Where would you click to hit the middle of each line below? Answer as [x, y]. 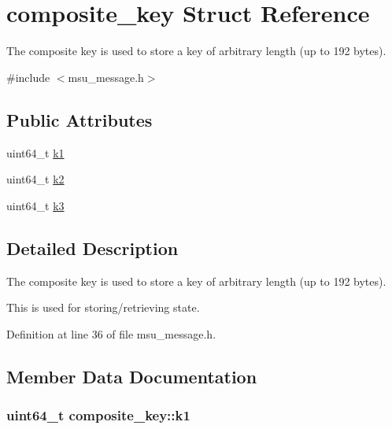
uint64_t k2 [35, 179]
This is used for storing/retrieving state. [103, 307]
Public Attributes [80, 119]
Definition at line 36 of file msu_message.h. [111, 333]
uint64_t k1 [35, 152]
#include [28, 77]
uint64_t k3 [35, 205]
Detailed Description [92, 248]
